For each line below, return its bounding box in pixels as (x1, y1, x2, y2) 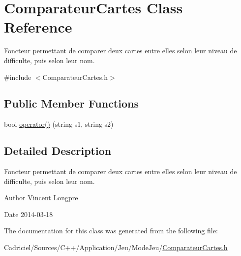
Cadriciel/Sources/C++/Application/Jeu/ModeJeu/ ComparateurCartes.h (4, 242, 228, 253)
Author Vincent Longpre (4, 192, 78, 203)
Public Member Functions (4, 96, 139, 111)
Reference (4, 17, 72, 37)
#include (4, 72, 31, 82)
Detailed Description (4, 143, 112, 158)
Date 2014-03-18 (4, 209, 53, 219)
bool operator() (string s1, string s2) (4, 119, 114, 129)
